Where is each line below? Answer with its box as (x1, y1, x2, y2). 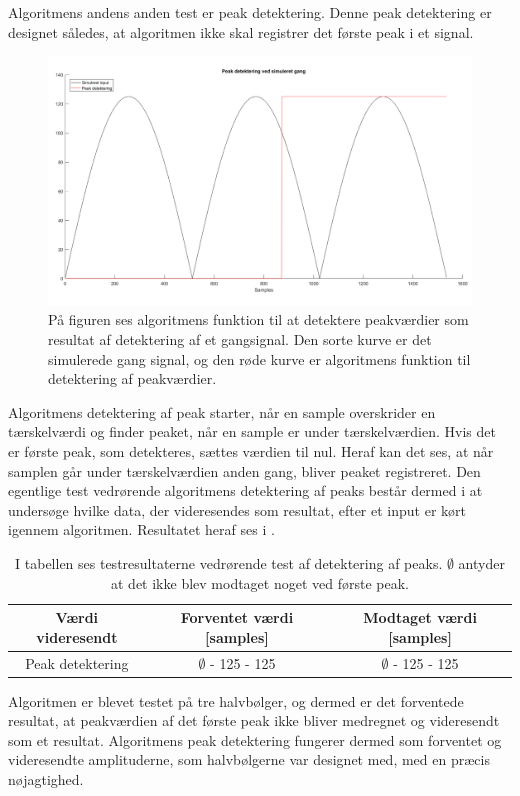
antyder (458, 552, 505, 573)
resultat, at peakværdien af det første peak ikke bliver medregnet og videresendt (8, 710, 500, 731)
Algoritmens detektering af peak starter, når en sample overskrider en (8, 401, 436, 422)
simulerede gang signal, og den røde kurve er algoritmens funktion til (48, 348, 471, 369)
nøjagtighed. (8, 769, 84, 790)
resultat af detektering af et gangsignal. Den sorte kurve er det (48, 329, 432, 350)
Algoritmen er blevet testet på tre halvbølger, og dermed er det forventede (8, 690, 464, 711)
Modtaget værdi (363, 607, 477, 628)
